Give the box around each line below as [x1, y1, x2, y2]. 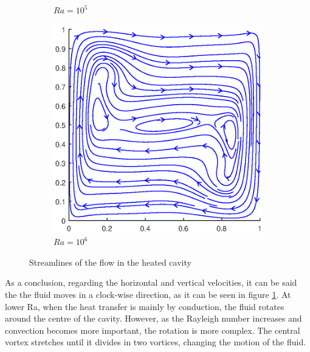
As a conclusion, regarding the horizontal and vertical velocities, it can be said [5, 276, 297, 289]
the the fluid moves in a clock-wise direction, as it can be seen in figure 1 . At [5, 288, 291, 301]
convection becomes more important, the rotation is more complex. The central [5, 323, 300, 336]
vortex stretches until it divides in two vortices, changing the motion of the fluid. [5, 336, 306, 348]
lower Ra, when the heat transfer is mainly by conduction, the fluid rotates [5, 300, 284, 312]
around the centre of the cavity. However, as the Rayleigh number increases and [5, 312, 302, 325]
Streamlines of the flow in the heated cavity [29, 255, 191, 268]
